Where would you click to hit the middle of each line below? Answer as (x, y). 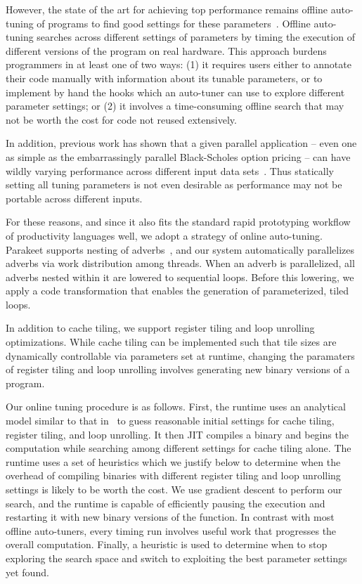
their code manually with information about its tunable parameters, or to (164, 78)
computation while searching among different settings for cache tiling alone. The (179, 448)
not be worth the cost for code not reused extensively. (121, 119)
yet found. (27, 572)
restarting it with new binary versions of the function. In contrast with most (170, 517)
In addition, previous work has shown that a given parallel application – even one (181, 143)
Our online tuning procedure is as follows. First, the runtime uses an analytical (176, 407)
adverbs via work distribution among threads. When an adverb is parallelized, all (180, 263)
